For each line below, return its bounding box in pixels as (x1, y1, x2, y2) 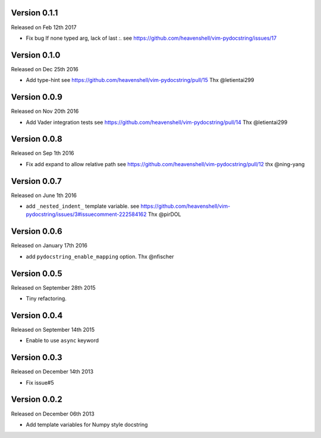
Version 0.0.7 (11, 176, 62, 186)
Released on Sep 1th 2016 (11, 150, 74, 157)
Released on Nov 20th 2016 (11, 107, 79, 115)
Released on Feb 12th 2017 (11, 24, 77, 31)
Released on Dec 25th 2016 (11, 65, 78, 72)
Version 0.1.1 (11, 8, 58, 18)
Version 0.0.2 (11, 395, 62, 405)
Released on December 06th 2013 (11, 410, 95, 417)
